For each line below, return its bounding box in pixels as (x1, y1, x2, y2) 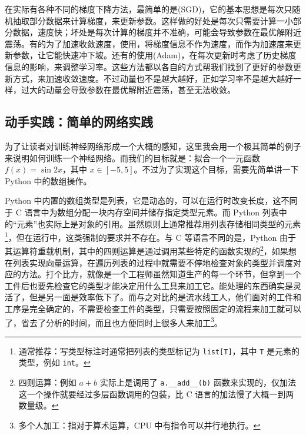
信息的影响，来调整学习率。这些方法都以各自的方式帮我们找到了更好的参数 (5, 60, 293, 72)
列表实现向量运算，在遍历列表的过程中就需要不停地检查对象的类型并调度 (12, 256, 293, 268)
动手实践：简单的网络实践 (5, 112, 153, 131)
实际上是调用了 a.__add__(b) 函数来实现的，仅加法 (99, 376, 296, 388)
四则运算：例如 (18, 376, 76, 388)
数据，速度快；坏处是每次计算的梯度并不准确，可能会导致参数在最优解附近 (12, 26, 301, 38)
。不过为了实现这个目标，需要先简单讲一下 (134, 163, 299, 175)
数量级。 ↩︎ (18, 399, 59, 411)
